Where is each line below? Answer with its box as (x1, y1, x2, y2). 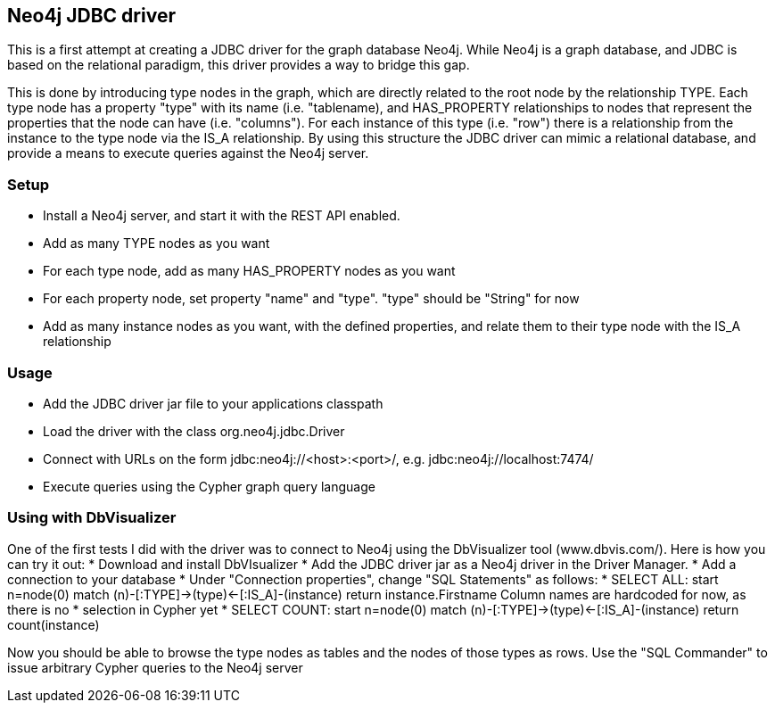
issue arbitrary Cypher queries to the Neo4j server (7, 659, 303, 675)
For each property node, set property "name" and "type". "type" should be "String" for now (43, 291, 580, 307)
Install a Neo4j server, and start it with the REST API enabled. (43, 208, 400, 224)
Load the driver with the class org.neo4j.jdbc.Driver (43, 423, 345, 439)
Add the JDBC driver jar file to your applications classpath (43, 395, 383, 411)
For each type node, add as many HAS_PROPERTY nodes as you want (43, 263, 456, 279)
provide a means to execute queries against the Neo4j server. (7, 145, 369, 161)
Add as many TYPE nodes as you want (43, 235, 270, 252)
